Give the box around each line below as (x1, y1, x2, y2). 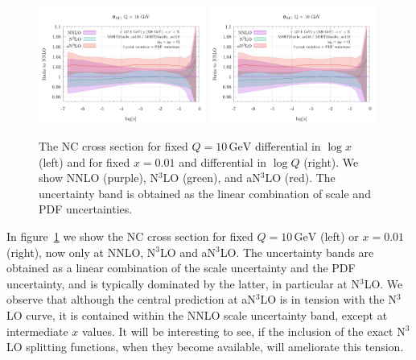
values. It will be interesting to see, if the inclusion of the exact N (81, 322, 406, 339)
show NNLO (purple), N (39, 169, 159, 186)
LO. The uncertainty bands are (220, 243, 374, 260)
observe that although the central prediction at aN (6, 291, 256, 308)
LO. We (364, 275, 403, 292)
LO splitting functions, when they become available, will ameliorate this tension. (6, 338, 404, 355)
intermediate (6, 322, 68, 339)
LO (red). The (265, 169, 336, 186)
